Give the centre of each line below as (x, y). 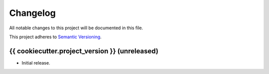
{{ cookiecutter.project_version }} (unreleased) (84, 51)
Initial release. (36, 63)
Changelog (32, 13)
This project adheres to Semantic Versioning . (55, 37)
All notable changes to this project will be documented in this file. (76, 28)
